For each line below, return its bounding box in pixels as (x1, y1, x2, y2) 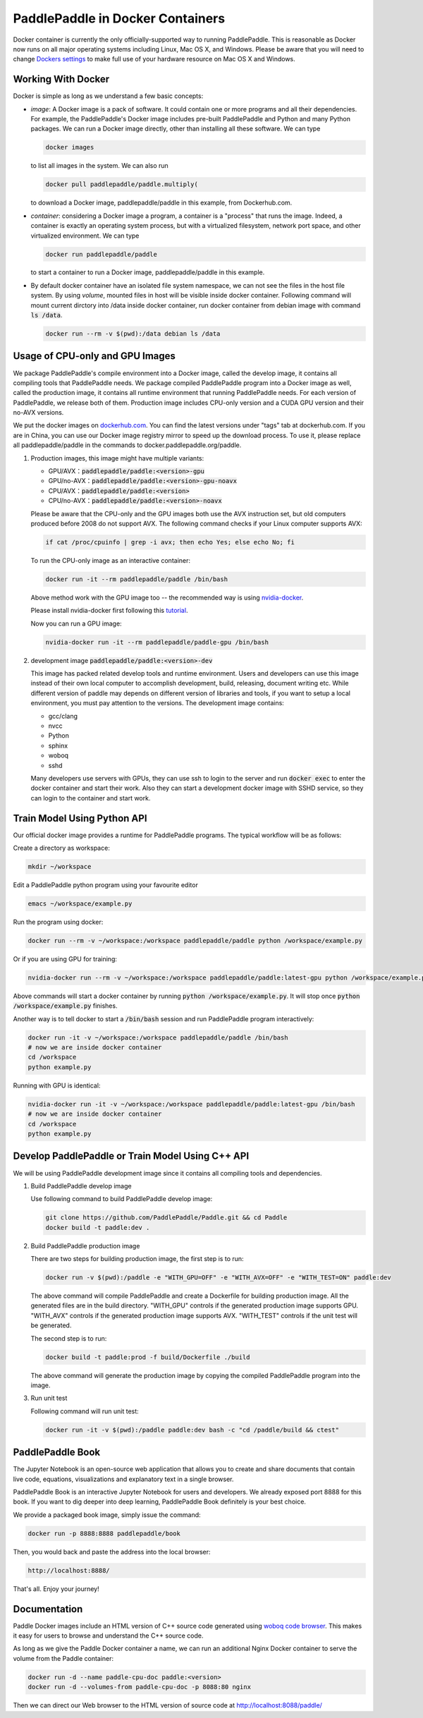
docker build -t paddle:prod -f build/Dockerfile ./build (45, 1353, 250, 1361)
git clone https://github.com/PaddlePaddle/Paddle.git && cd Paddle (45, 1214, 288, 1222)
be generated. (30, 1321, 72, 1329)
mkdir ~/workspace (27, 863, 92, 871)
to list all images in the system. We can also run (30, 162, 168, 170)
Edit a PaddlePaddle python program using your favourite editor (13, 881, 199, 889)
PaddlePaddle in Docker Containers (13, 11, 226, 26)
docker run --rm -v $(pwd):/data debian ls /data (45, 330, 221, 338)
